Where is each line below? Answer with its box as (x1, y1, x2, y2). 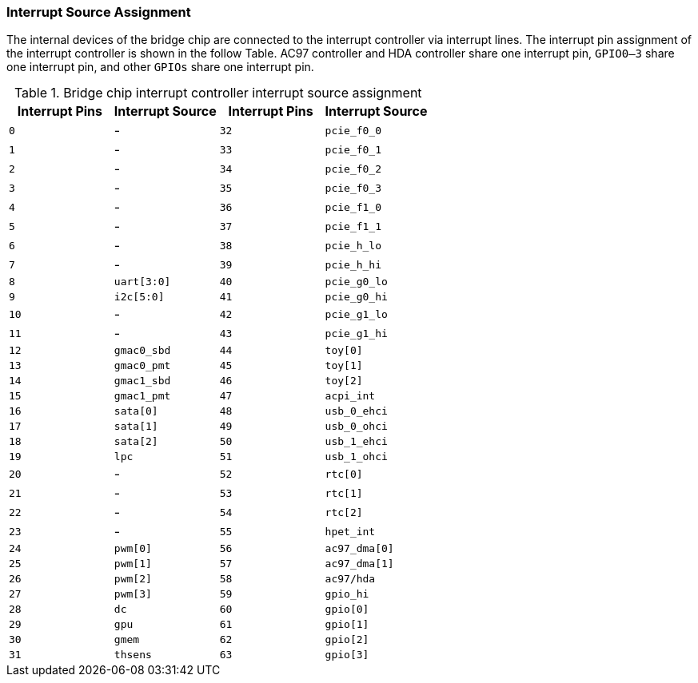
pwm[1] (114, 558, 152, 570)
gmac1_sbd (114, 375, 171, 387)
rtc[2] (325, 506, 363, 518)
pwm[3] (114, 588, 152, 601)
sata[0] (114, 405, 158, 418)
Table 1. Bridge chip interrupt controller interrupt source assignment (14, 85, 422, 101)
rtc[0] (325, 467, 363, 480)
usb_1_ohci (325, 451, 388, 463)
